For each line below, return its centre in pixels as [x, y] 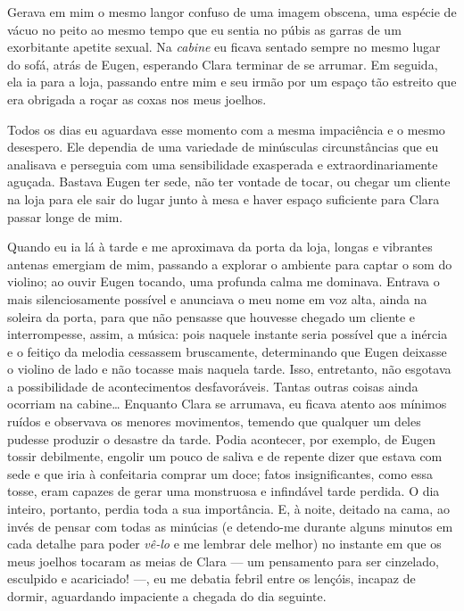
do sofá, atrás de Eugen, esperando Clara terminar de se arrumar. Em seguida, [223, 64]
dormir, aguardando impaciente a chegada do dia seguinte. [167, 596]
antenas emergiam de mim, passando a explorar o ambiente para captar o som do [230, 264]
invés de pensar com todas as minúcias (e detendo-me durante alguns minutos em [230, 526]
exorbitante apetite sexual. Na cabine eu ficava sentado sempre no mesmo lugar [224, 47]
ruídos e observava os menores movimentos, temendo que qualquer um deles [214, 421]
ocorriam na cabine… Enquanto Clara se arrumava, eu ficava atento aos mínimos [227, 404]
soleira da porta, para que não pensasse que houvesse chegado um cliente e [211, 316]
